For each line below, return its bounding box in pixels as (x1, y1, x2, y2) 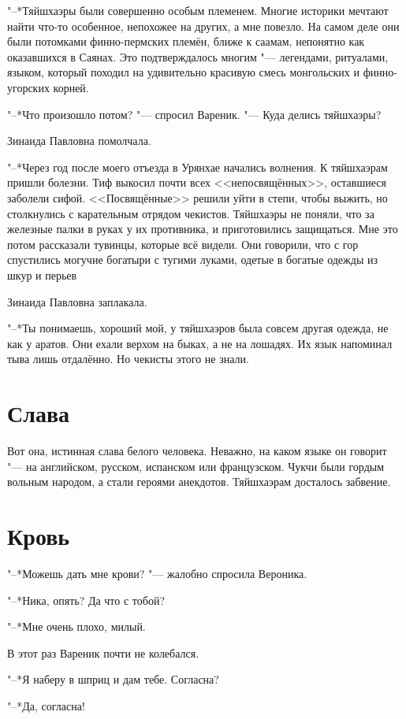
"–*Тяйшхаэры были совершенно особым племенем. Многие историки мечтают (7, 2, 389, 18)
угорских (7, 79, 50, 95)
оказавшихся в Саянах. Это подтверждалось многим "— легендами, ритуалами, (7, 48, 389, 65)
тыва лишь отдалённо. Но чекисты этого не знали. (7, 350, 249, 367)
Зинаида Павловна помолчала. (7, 132, 151, 149)
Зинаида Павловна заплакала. (7, 293, 147, 309)
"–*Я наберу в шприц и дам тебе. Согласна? (7, 671, 219, 687)
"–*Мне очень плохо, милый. (7, 618, 146, 635)
